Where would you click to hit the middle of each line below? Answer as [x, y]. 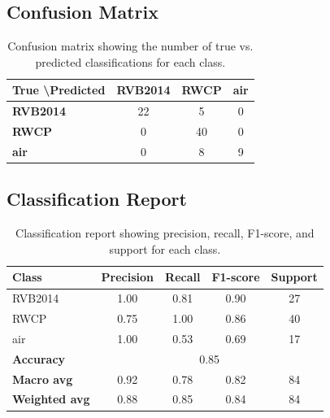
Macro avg [43, 379]
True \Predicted [59, 90]
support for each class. [165, 248]
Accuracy [39, 358]
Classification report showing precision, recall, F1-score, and [165, 233]
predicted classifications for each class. [130, 61]
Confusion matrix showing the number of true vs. [130, 46]
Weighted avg [51, 399]
